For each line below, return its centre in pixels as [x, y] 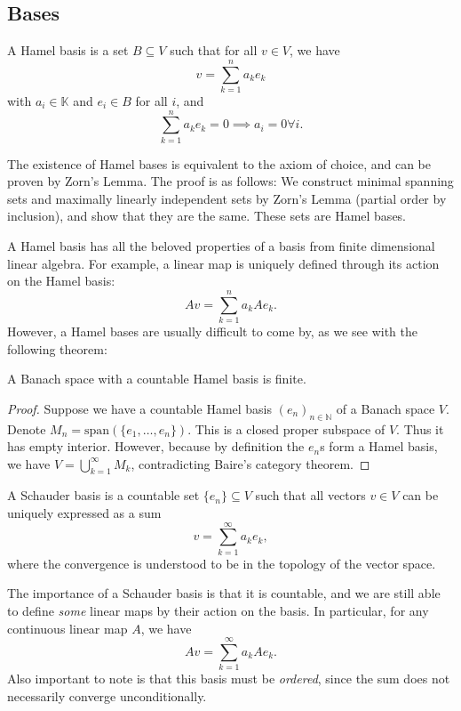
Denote [27, 428]
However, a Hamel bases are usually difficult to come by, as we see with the [212, 331]
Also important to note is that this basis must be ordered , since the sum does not [229, 679]
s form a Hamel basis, [379, 446]
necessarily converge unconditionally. [107, 695]
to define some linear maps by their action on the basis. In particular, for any [218, 610]
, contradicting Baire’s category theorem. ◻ [250, 463]
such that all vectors [310, 495]
